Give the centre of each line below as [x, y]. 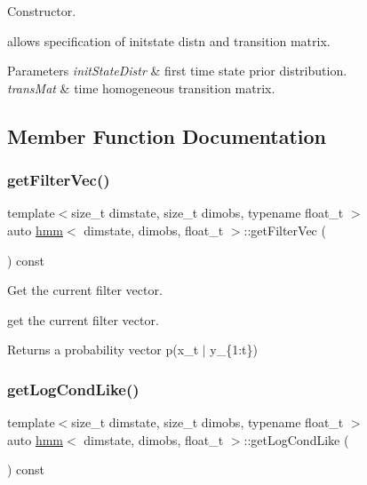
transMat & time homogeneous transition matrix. [141, 87]
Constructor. [42, 11]
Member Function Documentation [167, 135]
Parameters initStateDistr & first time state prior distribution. [177, 71]
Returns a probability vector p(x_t [103, 350]
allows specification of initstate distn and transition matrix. [169, 40]
